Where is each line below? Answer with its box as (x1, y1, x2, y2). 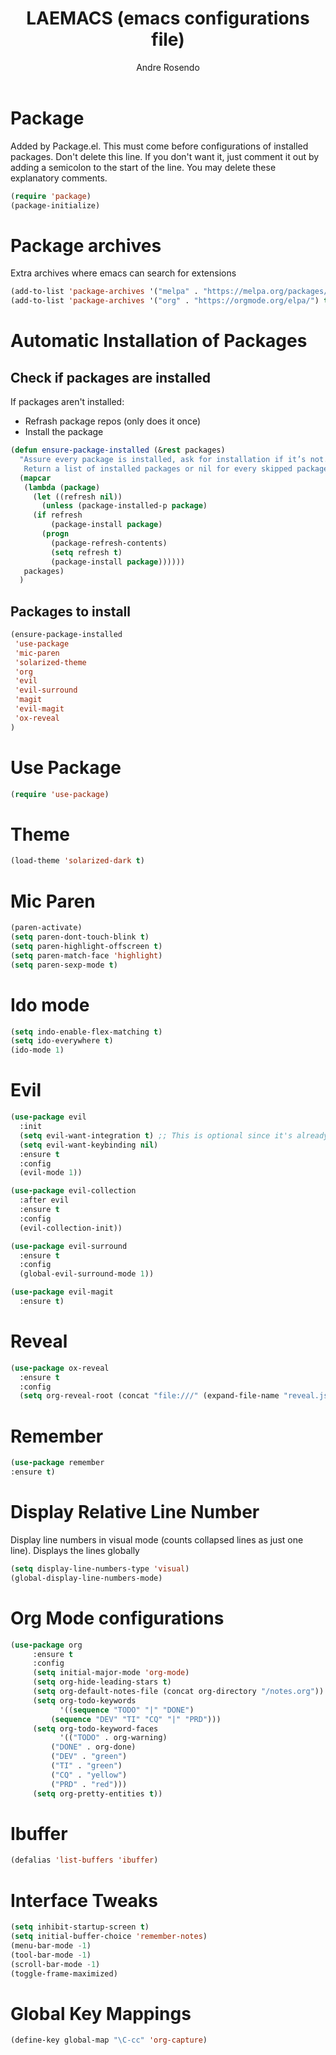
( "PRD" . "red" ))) (50, 1779, 128, 1789)
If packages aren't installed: (10, 396, 125, 408)
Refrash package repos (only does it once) (24, 415, 201, 427)
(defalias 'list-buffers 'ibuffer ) (10, 1855, 159, 1866)
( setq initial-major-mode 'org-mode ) (32, 1668, 190, 1678)
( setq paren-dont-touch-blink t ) (10, 932, 150, 942)
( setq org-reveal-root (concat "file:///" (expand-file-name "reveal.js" (19, 1391, 333, 1401)
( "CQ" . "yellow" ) (50, 1770, 128, 1780)
